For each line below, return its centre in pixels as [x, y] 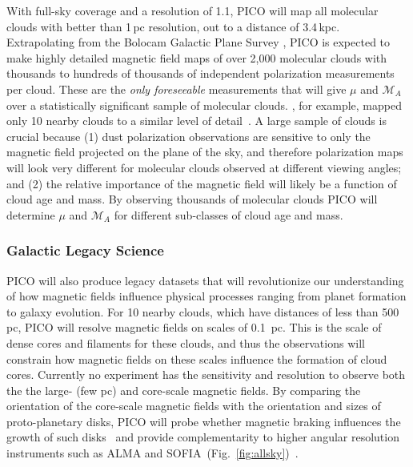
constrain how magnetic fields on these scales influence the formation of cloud [197, 358]
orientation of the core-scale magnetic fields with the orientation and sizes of [194, 406]
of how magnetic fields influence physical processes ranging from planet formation [206, 296]
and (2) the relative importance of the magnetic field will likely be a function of [202, 183]
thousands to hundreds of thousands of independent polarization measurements [200, 73]
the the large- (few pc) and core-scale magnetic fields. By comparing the [184, 390]
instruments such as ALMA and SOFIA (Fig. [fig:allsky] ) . [152, 453]
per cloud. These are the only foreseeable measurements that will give [176, 89]
